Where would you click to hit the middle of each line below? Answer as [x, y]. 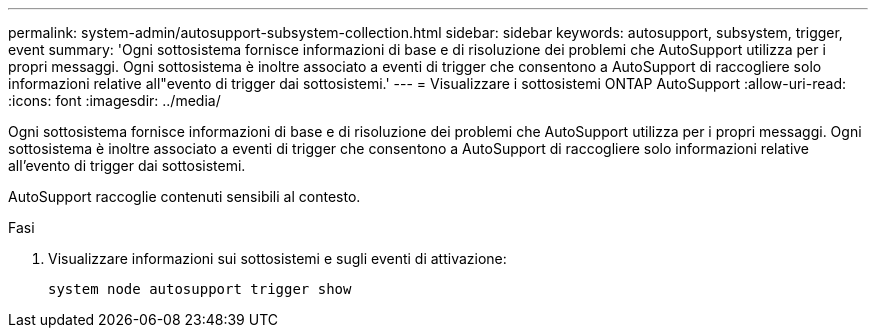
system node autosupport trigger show [200, 289]
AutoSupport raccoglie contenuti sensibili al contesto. [184, 196]
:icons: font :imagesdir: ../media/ [114, 100]
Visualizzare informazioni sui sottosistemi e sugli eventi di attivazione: [277, 258]
